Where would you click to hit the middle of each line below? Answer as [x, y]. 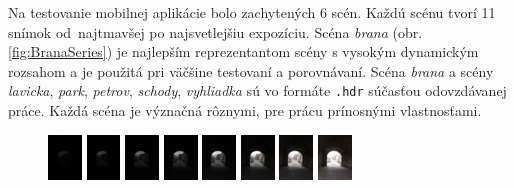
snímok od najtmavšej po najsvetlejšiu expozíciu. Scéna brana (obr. [215, 31]
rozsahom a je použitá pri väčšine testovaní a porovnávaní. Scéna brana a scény [251, 70]
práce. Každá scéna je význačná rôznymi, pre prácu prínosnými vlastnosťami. [245, 110]
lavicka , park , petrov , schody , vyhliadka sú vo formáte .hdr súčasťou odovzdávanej [257, 90]
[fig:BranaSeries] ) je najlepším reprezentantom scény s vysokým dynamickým [243, 51]
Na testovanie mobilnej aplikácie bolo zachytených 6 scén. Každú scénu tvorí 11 [252, 12]
